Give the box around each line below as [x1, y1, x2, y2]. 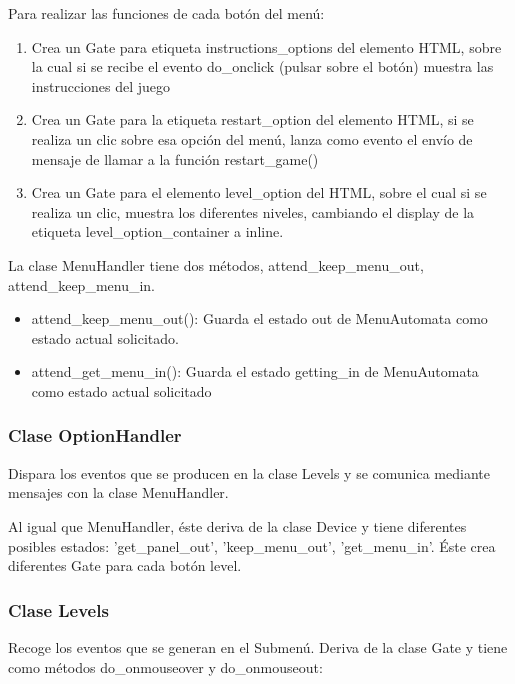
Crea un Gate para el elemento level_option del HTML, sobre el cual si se [31, 182, 487, 203]
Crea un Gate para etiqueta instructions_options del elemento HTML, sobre [31, 36, 502, 57]
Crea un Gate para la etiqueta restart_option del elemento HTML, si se [31, 109, 474, 130]
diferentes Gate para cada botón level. [8, 555, 242, 576]
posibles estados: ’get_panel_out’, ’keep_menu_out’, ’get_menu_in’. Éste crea [8, 535, 496, 556]
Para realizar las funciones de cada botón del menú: [8, 3, 325, 23]
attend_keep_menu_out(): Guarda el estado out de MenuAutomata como [31, 308, 488, 329]
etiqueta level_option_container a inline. [31, 221, 284, 242]
